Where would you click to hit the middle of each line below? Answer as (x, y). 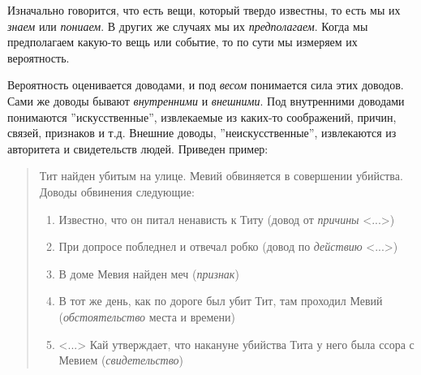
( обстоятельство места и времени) (147, 316)
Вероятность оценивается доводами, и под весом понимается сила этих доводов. (206, 85)
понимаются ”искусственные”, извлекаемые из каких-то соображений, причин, (202, 116)
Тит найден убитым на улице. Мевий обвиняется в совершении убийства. (221, 176)
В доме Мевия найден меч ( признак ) (149, 273)
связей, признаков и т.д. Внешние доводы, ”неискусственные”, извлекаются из (202, 133)
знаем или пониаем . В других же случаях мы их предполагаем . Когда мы (188, 26)
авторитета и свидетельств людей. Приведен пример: (138, 148)
